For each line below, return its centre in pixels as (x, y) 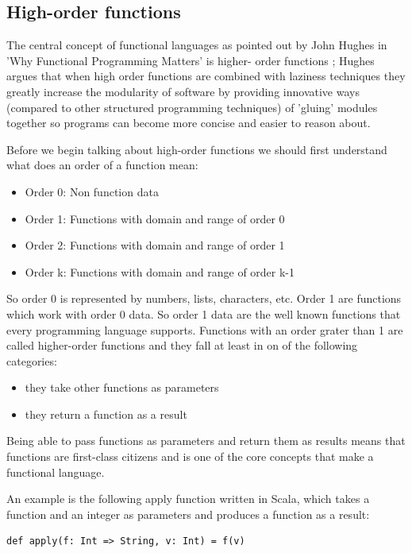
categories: (32, 360)
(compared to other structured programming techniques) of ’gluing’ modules (192, 107)
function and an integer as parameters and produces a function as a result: (188, 514)
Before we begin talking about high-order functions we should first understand (197, 149)
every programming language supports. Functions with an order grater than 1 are (205, 329)
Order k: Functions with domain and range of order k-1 (160, 271)
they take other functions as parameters (122, 387)
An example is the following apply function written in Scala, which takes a (188, 499)
